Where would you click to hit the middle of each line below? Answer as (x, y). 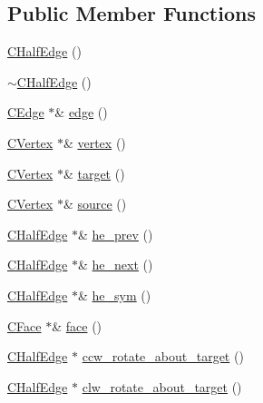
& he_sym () (115, 295)
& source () (95, 204)
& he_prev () (116, 234)
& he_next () (116, 265)
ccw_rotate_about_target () (163, 356)
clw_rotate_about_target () (162, 386)
